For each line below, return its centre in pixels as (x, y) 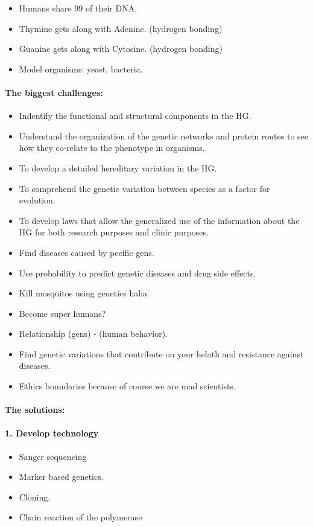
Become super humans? (62, 313)
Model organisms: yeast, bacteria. (81, 69)
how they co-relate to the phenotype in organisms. (112, 148)
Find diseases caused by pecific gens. (87, 252)
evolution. (37, 200)
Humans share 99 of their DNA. (78, 8)
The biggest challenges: (54, 92)
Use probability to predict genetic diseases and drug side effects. (138, 273)
